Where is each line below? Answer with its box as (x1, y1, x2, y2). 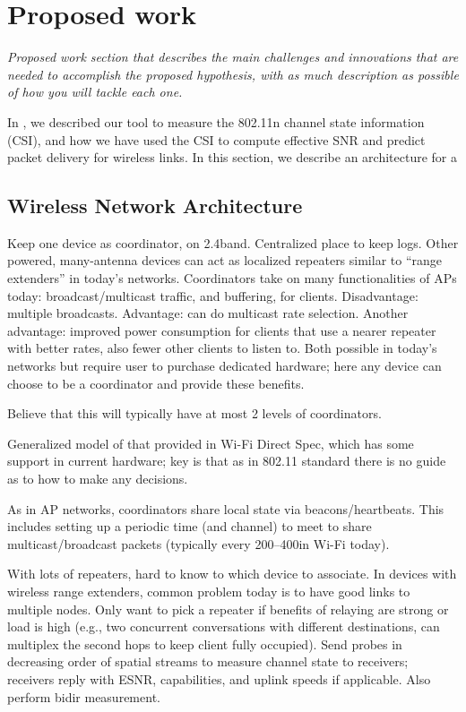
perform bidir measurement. (7, 687, 160, 706)
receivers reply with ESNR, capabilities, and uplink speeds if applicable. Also (7, 669, 431, 688)
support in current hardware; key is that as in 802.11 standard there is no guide (7, 451, 446, 470)
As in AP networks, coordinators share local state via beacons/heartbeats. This (7, 499, 444, 518)
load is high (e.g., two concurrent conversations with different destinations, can (7, 617, 440, 636)
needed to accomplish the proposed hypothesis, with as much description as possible (7, 64, 459, 83)
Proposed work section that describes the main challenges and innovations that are (7, 47, 459, 66)
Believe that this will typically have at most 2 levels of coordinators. (7, 404, 382, 423)
